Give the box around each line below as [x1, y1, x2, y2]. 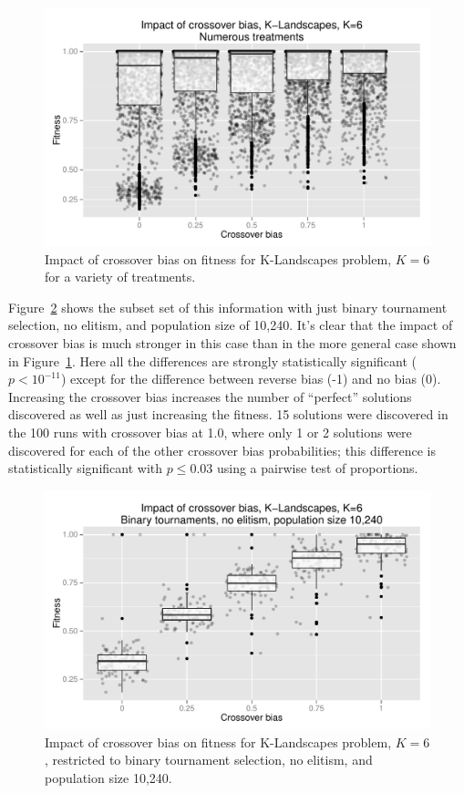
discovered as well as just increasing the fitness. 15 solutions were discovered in [8, 405, 449, 424]
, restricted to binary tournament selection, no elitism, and [45, 750, 373, 769]
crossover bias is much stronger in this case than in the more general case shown [8, 334, 457, 353]
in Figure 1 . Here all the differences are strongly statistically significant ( [8, 351, 417, 370]
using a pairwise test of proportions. [216, 458, 418, 478]
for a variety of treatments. [45, 267, 196, 286]
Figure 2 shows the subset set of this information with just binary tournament [8, 297, 448, 316]
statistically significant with [8, 458, 163, 478]
